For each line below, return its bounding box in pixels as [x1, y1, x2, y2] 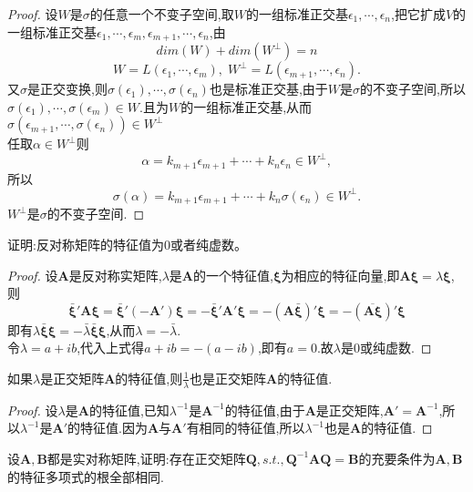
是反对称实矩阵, [68, 265, 162, 284]
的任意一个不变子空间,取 [89, 5, 234, 23]
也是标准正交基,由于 [209, 79, 328, 98]
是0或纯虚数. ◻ [340, 338, 432, 357]
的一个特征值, [192, 265, 273, 284]
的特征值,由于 [224, 400, 305, 419]
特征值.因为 [80, 418, 148, 437]
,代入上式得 [77, 338, 145, 357]
